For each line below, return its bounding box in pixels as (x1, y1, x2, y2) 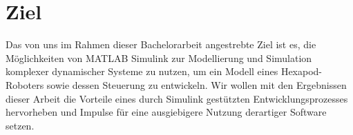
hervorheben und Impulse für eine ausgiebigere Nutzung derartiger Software (6, 105, 327, 119)
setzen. (6, 118, 35, 132)
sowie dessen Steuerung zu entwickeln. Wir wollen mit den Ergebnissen (46, 77, 347, 92)
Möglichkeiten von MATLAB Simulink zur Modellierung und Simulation (6, 50, 312, 65)
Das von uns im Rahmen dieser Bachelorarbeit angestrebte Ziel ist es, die (6, 37, 316, 52)
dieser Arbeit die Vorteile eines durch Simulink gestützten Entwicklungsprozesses (6, 91, 348, 105)
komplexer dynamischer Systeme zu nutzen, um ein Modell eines (6, 64, 278, 79)
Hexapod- (280, 64, 323, 79)
